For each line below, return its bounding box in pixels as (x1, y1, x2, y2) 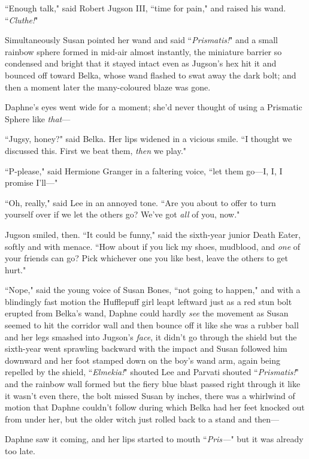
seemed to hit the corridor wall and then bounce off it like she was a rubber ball (5, 319, 299, 331)
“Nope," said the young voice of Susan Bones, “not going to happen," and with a (5, 283, 301, 296)
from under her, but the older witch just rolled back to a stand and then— (5, 412, 280, 425)
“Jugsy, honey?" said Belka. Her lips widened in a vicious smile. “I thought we (5, 132, 292, 145)
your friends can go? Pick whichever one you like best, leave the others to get (5, 252, 289, 264)
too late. (5, 445, 35, 457)
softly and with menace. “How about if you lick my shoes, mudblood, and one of (5, 240, 301, 252)
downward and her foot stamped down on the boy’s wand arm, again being (5, 354, 280, 366)
